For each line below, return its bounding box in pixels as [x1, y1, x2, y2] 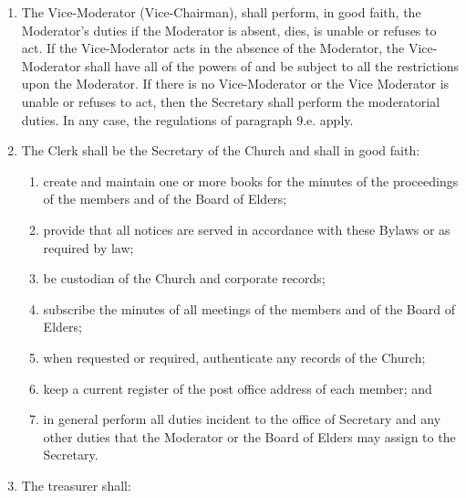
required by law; [43, 238, 134, 257]
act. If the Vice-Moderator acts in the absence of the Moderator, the [21, 38, 405, 58]
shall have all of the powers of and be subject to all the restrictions [85, 56, 460, 75]
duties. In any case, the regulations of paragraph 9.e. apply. [21, 110, 354, 129]
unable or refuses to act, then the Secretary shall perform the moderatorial [21, 91, 440, 111]
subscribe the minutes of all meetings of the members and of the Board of [43, 299, 455, 318]
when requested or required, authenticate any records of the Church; [43, 347, 426, 366]
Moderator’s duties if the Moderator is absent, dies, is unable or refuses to [21, 20, 437, 39]
